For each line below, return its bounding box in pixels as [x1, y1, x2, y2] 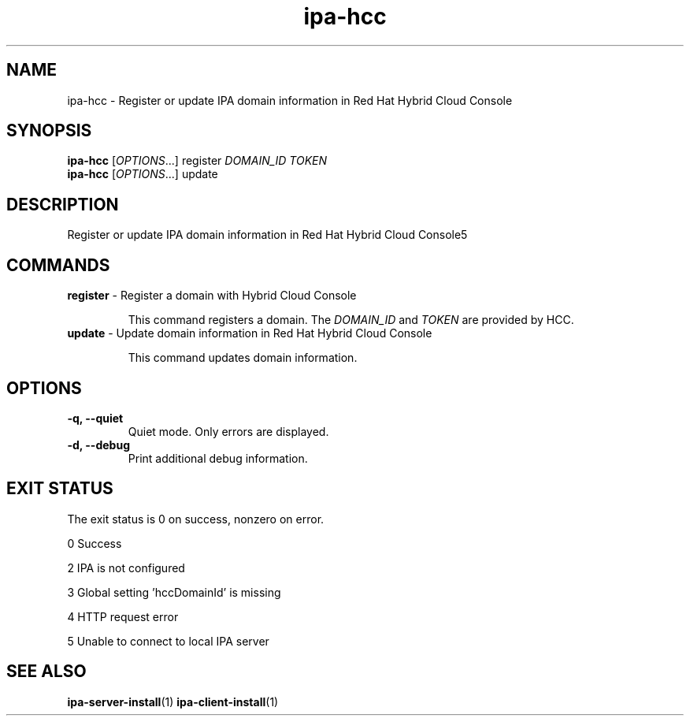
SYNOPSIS [6, 121, 92, 141]
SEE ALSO [6, 661, 87, 682]
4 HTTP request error [67, 609, 179, 623]
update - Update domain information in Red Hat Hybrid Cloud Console [67, 326, 432, 341]
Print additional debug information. [128, 451, 308, 465]
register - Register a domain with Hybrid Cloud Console [67, 288, 357, 303]
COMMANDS [6, 255, 110, 275]
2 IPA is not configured [67, 560, 185, 575]
